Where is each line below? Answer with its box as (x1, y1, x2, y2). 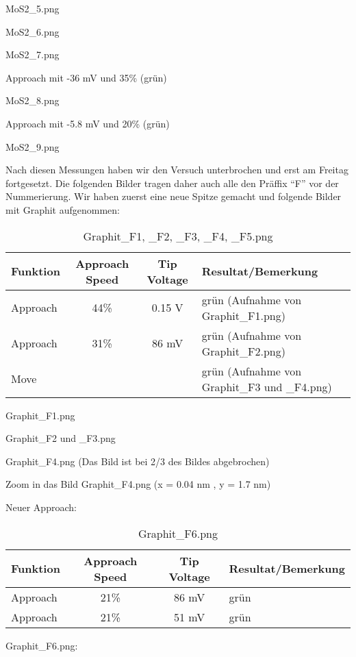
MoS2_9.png (5, 139, 60, 153)
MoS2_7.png (5, 47, 60, 62)
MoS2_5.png (5, 1, 60, 15)
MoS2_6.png (5, 24, 60, 38)
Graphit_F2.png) (201, 343, 285, 359)
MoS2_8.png (5, 93, 60, 108)
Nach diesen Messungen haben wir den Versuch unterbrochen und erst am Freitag (5, 162, 348, 177)
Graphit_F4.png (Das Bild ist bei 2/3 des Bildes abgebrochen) (5, 454, 270, 468)
